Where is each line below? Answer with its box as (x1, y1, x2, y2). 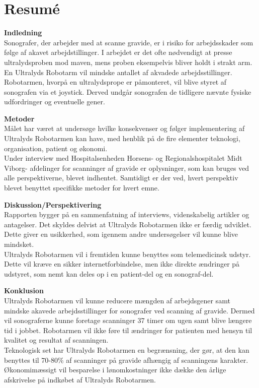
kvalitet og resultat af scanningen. (4, 335, 109, 345)
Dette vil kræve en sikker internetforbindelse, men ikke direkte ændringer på (4, 258, 240, 269)
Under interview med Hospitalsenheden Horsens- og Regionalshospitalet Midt (4, 153, 242, 163)
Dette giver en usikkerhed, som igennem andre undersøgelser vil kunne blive (4, 229, 238, 239)
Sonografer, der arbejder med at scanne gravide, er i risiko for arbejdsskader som (4, 37, 253, 47)
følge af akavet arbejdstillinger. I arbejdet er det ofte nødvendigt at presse (4, 47, 232, 57)
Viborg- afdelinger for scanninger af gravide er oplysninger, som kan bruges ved (4, 162, 249, 173)
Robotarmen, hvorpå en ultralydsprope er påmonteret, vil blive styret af (4, 77, 227, 87)
